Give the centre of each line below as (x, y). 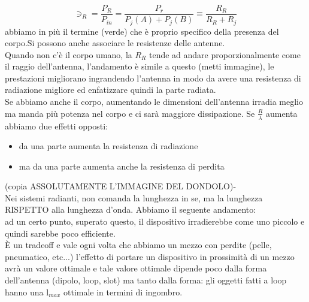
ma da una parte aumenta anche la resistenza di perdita (122, 166)
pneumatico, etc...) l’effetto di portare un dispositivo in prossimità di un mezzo (150, 256)
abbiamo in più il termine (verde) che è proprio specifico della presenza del (142, 31)
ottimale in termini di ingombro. (123, 292)
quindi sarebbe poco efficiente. (60, 233)
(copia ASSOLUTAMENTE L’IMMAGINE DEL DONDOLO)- (121, 186)
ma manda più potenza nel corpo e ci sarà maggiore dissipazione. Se (130, 113)
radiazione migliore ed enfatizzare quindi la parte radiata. (110, 90)
